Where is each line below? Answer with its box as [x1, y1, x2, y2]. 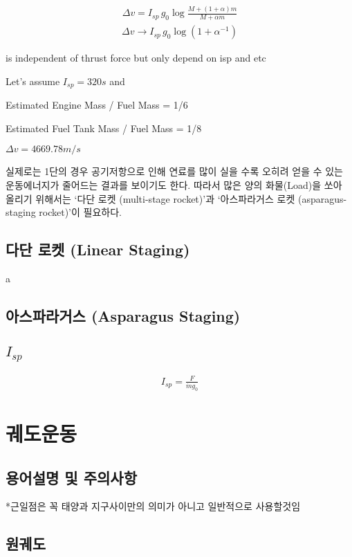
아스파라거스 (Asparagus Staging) [6, 305, 241, 326]
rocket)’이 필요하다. [39, 205, 122, 219]
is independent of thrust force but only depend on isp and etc [6, 51, 266, 65]
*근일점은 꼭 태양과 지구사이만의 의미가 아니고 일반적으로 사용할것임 [6, 499, 301, 513]
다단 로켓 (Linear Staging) [6, 239, 190, 260]
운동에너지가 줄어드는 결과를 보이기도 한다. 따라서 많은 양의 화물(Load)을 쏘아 [6, 178, 342, 192]
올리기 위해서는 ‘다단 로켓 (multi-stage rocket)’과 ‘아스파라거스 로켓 [6, 191, 295, 206]
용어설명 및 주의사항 [6, 466, 137, 488]
